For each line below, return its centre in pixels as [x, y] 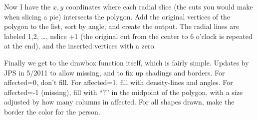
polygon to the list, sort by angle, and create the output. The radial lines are [122, 26]
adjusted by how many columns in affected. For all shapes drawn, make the [119, 102]
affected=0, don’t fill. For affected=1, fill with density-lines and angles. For [119, 82]
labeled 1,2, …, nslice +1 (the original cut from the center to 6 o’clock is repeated [128, 36]
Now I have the [27, 6]
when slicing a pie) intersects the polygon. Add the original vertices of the [117, 16]
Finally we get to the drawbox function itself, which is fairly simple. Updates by [127, 62]
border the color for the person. [52, 111]
